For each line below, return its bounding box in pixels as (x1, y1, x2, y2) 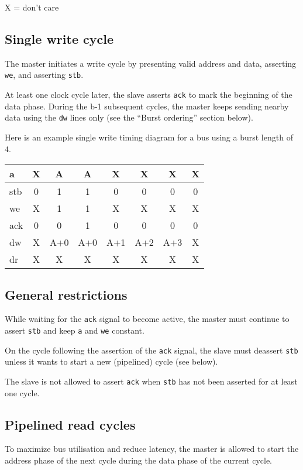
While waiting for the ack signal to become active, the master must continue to (5, 313, 290, 325)
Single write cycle (5, 29, 113, 47)
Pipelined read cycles (5, 415, 136, 433)
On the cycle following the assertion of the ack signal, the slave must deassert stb (5, 344, 298, 356)
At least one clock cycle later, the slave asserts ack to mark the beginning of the (5, 88, 292, 101)
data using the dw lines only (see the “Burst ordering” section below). (5, 111, 253, 123)
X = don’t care (5, 1, 59, 13)
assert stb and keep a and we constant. (5, 324, 144, 336)
